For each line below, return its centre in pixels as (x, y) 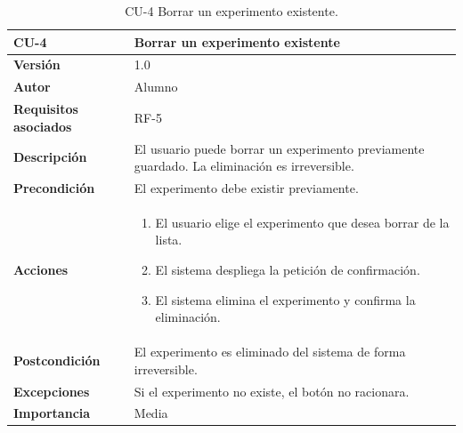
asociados (43, 126)
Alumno (156, 87)
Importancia (52, 413)
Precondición (54, 188)
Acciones (41, 270)
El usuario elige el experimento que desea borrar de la (302, 222)
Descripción (50, 157)
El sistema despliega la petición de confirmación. (288, 270)
